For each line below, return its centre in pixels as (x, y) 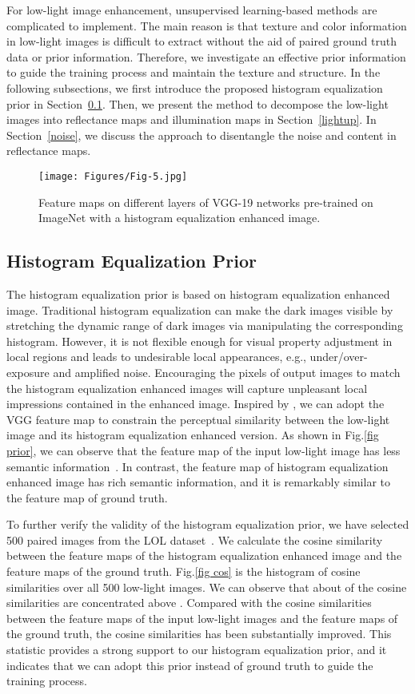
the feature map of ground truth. (87, 497)
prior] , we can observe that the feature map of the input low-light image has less (204, 450)
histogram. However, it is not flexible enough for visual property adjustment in (200, 341)
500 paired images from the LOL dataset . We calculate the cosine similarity (195, 539)
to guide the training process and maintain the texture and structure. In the (194, 72)
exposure (28, 372)
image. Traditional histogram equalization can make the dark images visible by (200, 309)
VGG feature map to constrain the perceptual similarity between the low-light (198, 419)
